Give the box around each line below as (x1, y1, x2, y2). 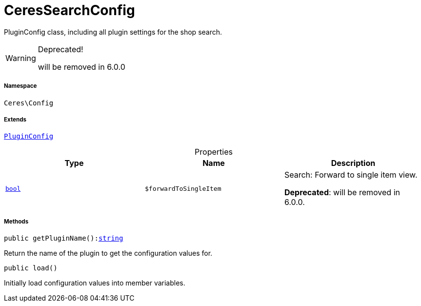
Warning (5, 53, 36, 63)
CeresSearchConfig (4, 2, 135, 19)
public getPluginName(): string (4, 234, 123, 243)
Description (331, 158, 376, 168)
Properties (195, 147, 233, 157)
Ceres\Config (4, 99, 54, 107)
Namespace (4, 82, 37, 90)
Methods (4, 218, 29, 225)
